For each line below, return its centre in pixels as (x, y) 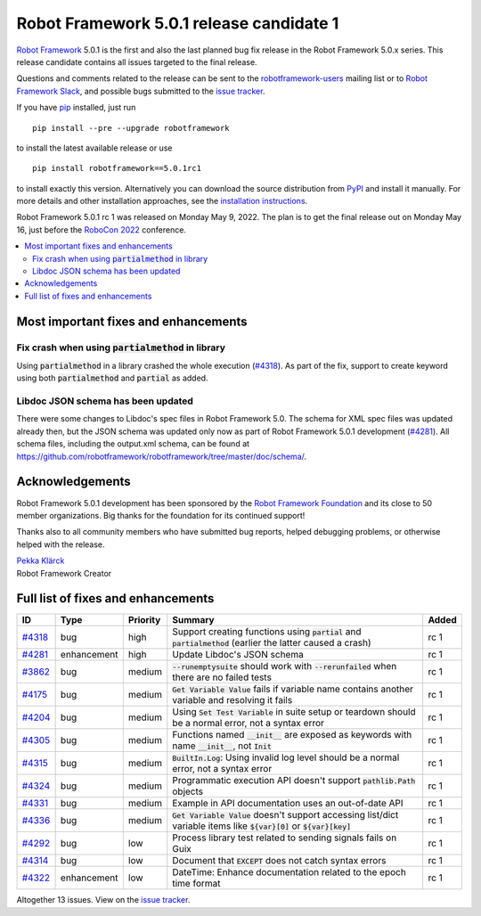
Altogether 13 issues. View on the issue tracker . (103, 900)
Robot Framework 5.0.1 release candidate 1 (178, 23)
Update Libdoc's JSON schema (238, 655)
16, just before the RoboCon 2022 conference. (102, 229)
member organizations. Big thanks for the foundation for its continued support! (161, 515)
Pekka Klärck (41, 560)
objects (188, 791)
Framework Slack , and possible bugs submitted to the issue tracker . (141, 91)
